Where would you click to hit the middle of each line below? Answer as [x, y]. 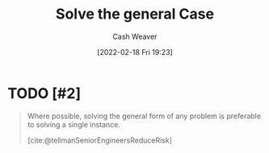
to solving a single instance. [74, 124]
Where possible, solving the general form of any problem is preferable [144, 116]
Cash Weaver [135, 36]
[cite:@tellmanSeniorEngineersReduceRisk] [100, 140]
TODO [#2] [44, 93]
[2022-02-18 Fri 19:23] [135, 52]
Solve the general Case [135, 14]
